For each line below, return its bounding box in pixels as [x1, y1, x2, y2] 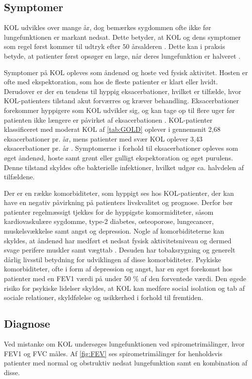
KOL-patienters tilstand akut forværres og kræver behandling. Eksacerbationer [4, 95, 239, 106]
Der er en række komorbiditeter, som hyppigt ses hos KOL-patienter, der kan [4, 188, 234, 198]
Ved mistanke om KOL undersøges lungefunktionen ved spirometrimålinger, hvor [4, 339, 245, 349]
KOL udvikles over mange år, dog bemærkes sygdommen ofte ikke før [4, 22, 211, 32]
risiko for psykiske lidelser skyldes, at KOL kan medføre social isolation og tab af [4, 283, 245, 293]
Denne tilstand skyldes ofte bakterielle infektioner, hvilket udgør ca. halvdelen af [4, 162, 244, 172]
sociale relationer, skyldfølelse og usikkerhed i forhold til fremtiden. [4, 292, 203, 302]
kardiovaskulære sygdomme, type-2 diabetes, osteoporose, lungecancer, [4, 216, 214, 226]
